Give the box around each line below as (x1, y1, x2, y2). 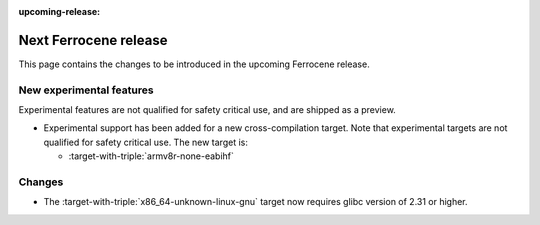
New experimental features (18, 83, 154, 97)
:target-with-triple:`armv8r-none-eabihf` (68, 150, 235, 162)
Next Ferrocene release (18, 31, 168, 49)
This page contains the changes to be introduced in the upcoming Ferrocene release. (18, 58, 370, 70)
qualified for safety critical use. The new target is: (43, 136, 249, 148)
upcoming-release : (18, 6, 101, 17)
